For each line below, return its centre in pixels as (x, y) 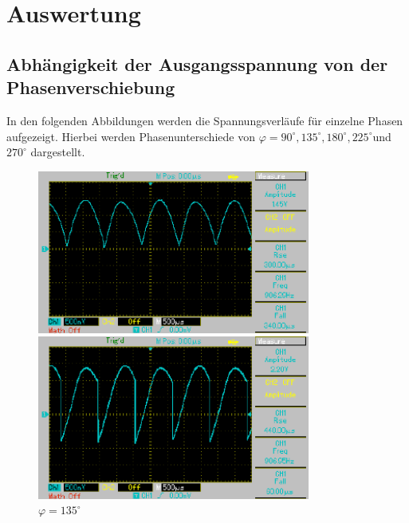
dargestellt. (58, 152)
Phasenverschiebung (91, 87)
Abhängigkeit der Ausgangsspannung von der (197, 63)
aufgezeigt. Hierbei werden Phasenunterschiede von (131, 136)
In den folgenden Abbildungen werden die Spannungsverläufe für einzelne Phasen (205, 120)
